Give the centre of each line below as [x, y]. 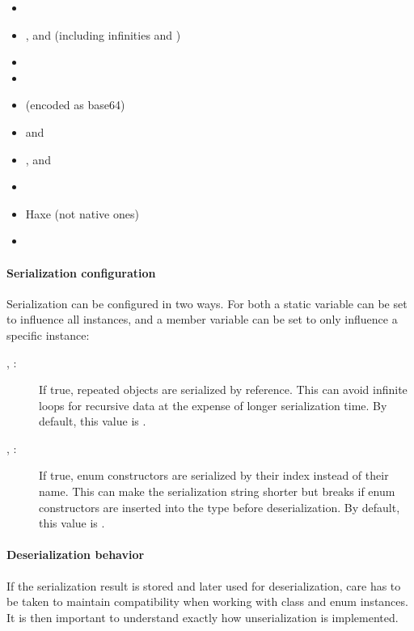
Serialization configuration [81, 272]
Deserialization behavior [76, 555]
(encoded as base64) [75, 105]
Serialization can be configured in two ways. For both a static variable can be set [207, 303]
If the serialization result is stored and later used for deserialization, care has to [204, 585]
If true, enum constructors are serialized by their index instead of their [214, 475]
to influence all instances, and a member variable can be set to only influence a [202, 319]
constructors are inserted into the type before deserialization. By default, [220, 507]
